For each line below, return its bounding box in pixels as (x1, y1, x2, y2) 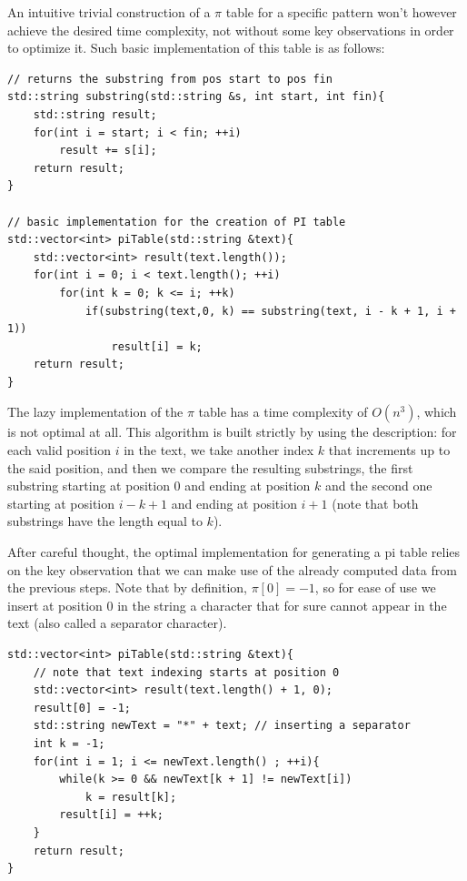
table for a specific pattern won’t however (225, 3, 457, 21)
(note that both (332, 493, 419, 512)
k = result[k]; (84, 790, 177, 804)
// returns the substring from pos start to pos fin (7, 72, 333, 86)
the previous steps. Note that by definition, (7, 578, 247, 597)
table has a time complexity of (198, 402, 368, 421)
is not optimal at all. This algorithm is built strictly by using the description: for (7, 422, 457, 441)
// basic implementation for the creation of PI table (7, 215, 346, 228)
